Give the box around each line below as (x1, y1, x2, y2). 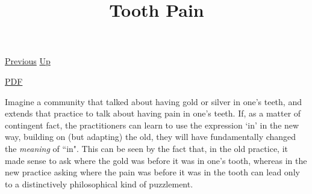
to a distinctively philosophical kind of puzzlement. (5, 177, 193, 190)
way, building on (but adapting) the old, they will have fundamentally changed (5, 130, 296, 143)
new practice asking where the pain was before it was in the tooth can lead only (5, 166, 300, 178)
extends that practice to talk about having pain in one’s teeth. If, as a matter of (5, 107, 301, 120)
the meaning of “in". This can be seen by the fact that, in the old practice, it (5, 142, 289, 154)
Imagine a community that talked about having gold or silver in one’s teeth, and (5, 95, 302, 108)
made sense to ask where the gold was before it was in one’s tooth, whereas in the (5, 154, 307, 166)
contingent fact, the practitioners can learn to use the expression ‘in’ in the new (5, 118, 299, 131)
